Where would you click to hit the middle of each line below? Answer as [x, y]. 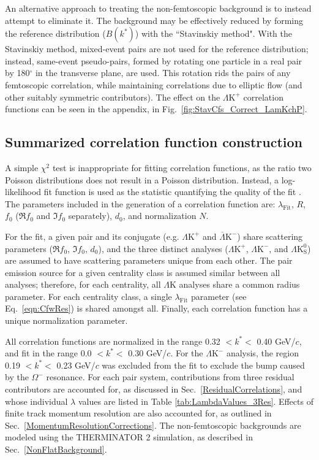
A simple [22, 167]
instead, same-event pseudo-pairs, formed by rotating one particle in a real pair [154, 60]
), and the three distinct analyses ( [163, 248]
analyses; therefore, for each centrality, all [83, 284]
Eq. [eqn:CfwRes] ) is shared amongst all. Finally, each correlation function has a [156, 308]
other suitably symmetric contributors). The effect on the [113, 97]
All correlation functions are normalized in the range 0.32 [113, 341]
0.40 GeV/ [276, 341]
